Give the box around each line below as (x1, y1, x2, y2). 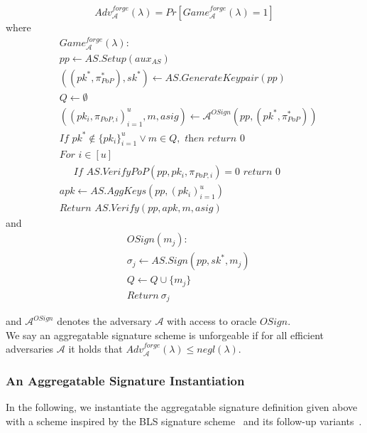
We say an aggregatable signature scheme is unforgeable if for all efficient (6, 327, 324, 342)
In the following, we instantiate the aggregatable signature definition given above (6, 400, 358, 415)
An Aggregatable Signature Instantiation (6, 371, 245, 389)
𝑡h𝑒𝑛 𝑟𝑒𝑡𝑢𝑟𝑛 (185, 133, 237, 144)
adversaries (6, 341, 54, 356)
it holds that (68, 341, 123, 356)
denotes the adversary (57, 314, 152, 328)
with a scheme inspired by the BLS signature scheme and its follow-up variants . (6, 413, 362, 428)
